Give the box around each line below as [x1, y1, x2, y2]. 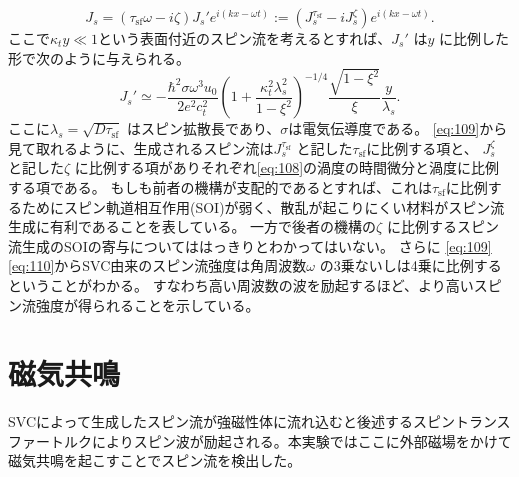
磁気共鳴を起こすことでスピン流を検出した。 [8, 450, 302, 471]
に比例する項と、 [366, 137, 478, 158]
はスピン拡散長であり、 [127, 118, 281, 139]
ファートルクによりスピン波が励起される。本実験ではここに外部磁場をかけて [8, 430, 512, 451]
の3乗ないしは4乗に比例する [319, 255, 502, 276]
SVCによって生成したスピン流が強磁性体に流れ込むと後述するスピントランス [8, 411, 511, 432]
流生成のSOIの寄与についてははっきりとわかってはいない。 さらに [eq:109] [8, 235, 492, 256]
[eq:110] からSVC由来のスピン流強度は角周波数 [8, 255, 307, 276]
